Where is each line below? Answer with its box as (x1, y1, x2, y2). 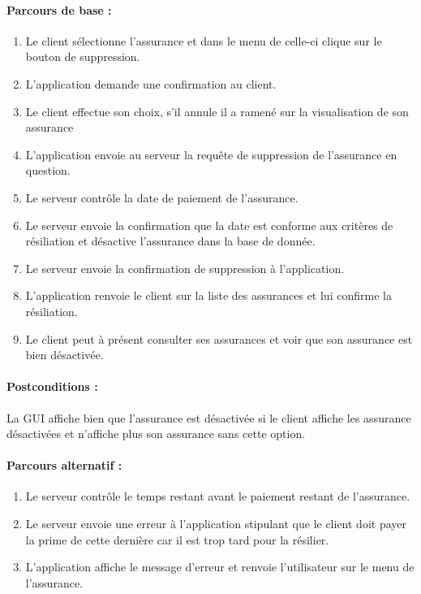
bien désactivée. (25, 346, 104, 363)
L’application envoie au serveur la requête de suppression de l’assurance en (25, 145, 397, 163)
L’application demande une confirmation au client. (25, 75, 277, 92)
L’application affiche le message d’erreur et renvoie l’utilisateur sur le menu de (25, 558, 415, 575)
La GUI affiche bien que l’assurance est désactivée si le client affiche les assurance (6, 409, 411, 426)
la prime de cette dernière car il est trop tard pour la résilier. (25, 531, 329, 548)
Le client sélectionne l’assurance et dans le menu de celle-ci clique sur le (25, 32, 382, 49)
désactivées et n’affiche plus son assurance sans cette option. (6, 425, 306, 442)
